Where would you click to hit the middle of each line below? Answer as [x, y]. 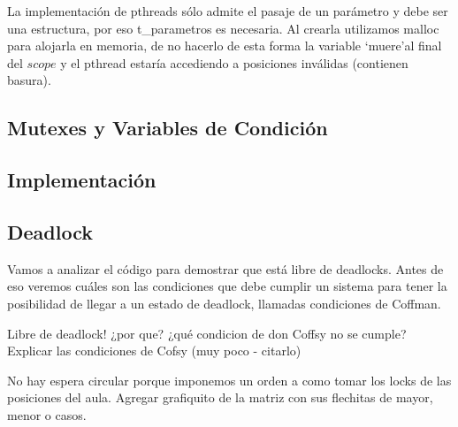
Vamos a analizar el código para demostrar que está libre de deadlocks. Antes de [225, 268]
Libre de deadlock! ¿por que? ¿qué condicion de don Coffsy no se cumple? [207, 333]
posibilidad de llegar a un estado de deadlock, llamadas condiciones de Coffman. [224, 303]
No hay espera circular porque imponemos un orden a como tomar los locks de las [229, 380]
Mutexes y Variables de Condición [168, 128]
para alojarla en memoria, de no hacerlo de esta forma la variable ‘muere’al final [225, 46]
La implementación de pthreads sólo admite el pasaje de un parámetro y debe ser [228, 11]
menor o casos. [47, 414]
